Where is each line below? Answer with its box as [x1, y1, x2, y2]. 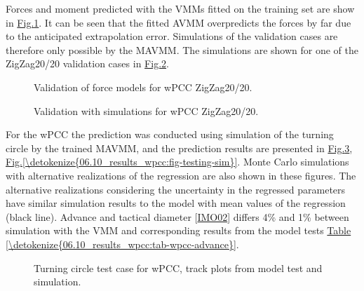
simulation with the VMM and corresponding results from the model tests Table [6, 223, 351, 238]
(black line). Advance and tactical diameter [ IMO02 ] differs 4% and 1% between [6, 209, 349, 224]
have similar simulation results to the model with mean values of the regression [6, 196, 346, 210]
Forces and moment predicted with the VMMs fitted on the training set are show [6, 1, 355, 15]
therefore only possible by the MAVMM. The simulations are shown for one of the [6, 42, 358, 57]
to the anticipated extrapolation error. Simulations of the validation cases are [6, 29, 338, 43]
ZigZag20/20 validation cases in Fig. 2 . [6, 56, 169, 71]
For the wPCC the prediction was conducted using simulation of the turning [6, 127, 334, 142]
